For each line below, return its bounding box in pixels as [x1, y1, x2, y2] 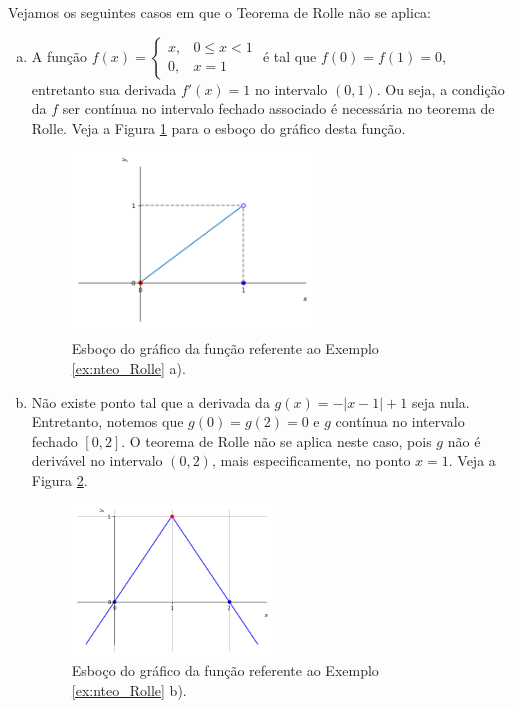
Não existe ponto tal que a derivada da [31, 391, 270, 412]
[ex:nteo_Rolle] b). [71, 679, 187, 700]
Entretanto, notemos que [31, 411, 184, 432]
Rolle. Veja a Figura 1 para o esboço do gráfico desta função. [31, 117, 406, 138]
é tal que [262, 45, 317, 66]
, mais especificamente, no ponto [211, 450, 411, 471]
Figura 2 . [31, 469, 88, 490]
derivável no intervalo [31, 450, 163, 471]
